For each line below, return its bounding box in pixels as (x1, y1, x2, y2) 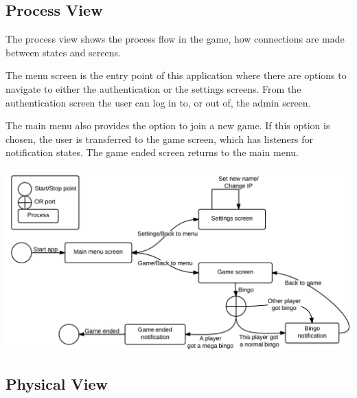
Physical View (5, 373, 108, 394)
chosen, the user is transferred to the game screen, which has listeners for (5, 131, 314, 146)
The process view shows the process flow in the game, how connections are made (5, 32, 345, 46)
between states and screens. (5, 45, 121, 59)
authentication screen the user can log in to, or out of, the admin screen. (5, 95, 311, 109)
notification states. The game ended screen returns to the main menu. (5, 145, 299, 159)
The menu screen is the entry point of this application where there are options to (5, 68, 347, 82)
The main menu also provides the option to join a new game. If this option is (5, 118, 330, 133)
